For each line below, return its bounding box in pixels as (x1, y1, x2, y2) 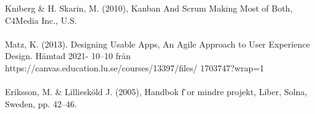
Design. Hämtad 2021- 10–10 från (5, 49, 131, 62)
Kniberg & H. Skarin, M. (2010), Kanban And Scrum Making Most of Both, (5, 2, 293, 14)
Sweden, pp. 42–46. (5, 97, 77, 110)
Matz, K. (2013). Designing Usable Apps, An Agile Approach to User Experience (5, 37, 310, 50)
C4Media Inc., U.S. (5, 13, 77, 26)
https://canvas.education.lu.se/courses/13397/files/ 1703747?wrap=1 (5, 61, 265, 74)
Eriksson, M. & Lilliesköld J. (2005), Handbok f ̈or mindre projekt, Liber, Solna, (5, 85, 308, 98)
